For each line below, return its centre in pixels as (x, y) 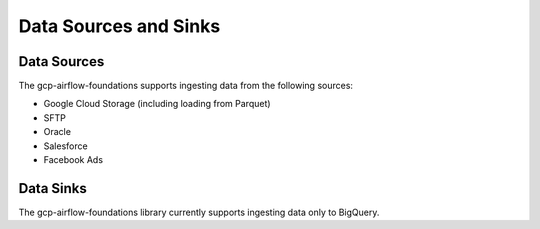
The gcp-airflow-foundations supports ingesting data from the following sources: (186, 86)
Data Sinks (52, 188)
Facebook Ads (73, 160)
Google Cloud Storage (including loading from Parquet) (157, 104)
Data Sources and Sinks (119, 26)
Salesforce (66, 146)
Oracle (57, 132)
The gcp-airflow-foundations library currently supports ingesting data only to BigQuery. (199, 212)
